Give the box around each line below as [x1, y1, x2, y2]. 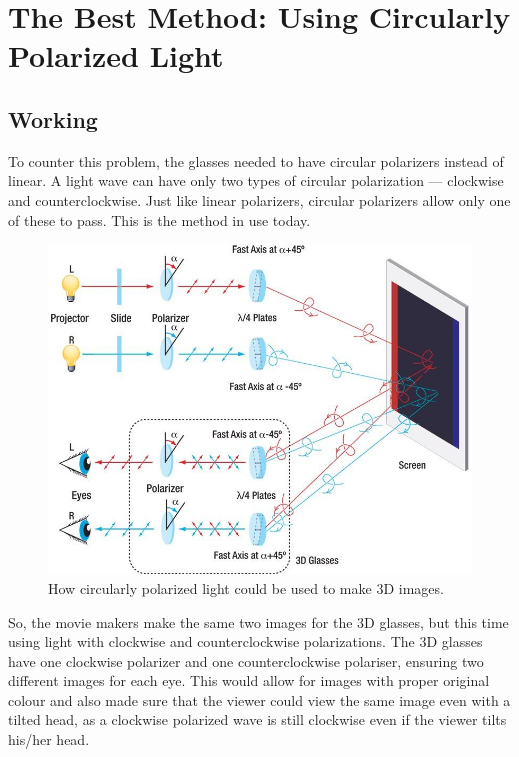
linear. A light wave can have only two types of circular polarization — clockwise [8, 170, 504, 191]
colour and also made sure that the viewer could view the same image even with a [8, 689, 511, 710]
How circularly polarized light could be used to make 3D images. [48, 577, 444, 598]
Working [8, 103, 98, 134]
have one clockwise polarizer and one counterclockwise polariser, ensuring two [8, 650, 484, 671]
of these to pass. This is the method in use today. [8, 209, 311, 230]
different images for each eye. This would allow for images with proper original [8, 670, 490, 691]
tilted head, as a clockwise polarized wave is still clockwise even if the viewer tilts [8, 709, 507, 730]
